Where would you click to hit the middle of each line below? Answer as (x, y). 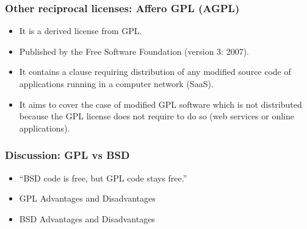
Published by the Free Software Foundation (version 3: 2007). (134, 51)
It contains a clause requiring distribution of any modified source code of (155, 72)
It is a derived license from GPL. (81, 31)
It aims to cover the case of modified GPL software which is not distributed (161, 104)
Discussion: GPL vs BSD (67, 155)
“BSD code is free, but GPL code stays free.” (103, 178)
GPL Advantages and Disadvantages (87, 198)
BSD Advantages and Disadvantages (87, 218)
